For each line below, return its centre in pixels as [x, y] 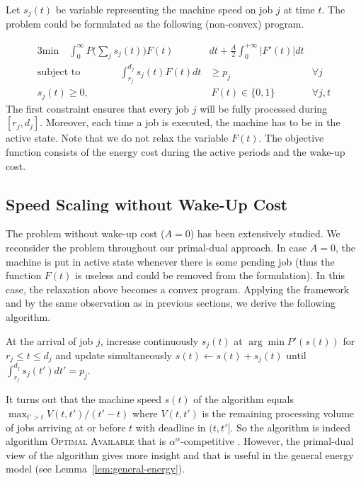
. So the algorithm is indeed [291, 427]
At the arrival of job [50, 340]
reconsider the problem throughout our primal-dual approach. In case [156, 247]
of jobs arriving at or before [66, 427]
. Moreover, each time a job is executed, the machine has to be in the [190, 122]
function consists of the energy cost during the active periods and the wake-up [176, 152]
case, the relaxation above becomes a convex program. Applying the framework [178, 289]
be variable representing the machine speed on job [164, 9]
